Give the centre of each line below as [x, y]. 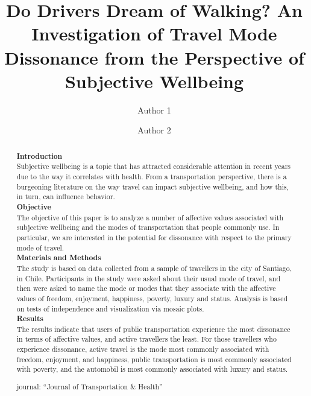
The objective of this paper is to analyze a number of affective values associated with [150, 217]
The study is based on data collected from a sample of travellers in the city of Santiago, [154, 268]
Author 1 [154, 110]
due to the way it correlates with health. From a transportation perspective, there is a [152, 176]
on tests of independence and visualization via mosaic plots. [110, 308]
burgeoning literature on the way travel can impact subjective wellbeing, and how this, [152, 186]
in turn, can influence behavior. [66, 196]
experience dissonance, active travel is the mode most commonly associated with [143, 349]
